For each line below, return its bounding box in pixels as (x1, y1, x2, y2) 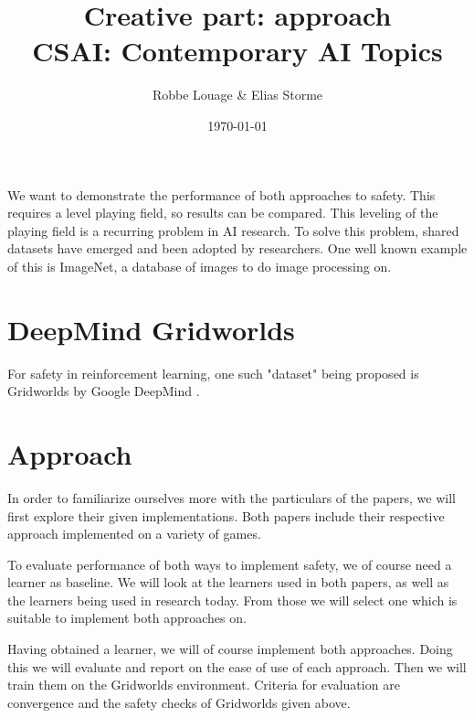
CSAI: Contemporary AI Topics (32, 32, 443, 70)
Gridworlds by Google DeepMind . (7, 381, 200, 401)
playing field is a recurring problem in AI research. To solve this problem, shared (7, 220, 459, 240)
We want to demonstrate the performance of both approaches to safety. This (7, 185, 436, 204)
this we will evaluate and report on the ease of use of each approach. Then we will (7, 657, 467, 676)
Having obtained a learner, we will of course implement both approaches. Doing (7, 639, 453, 659)
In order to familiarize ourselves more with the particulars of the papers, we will (7, 488, 456, 507)
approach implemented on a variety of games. (7, 524, 261, 543)
